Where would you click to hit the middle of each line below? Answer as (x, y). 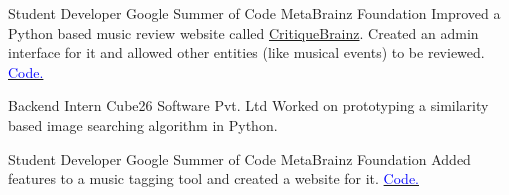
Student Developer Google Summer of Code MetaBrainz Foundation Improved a (254, 13)
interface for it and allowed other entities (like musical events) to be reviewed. (246, 52)
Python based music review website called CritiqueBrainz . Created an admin (243, 32)
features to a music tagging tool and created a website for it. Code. (213, 178)
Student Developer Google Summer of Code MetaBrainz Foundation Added (239, 158)
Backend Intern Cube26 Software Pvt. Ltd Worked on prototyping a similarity (248, 105)
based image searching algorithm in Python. (143, 124)
